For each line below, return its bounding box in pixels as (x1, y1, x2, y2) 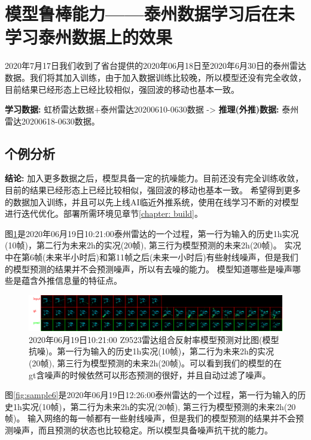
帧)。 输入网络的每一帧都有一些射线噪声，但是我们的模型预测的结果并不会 (5, 412, 296, 424)
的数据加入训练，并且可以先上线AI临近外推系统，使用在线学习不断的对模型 (5, 195, 299, 208)
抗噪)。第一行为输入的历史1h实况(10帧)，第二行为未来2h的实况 (29, 345, 274, 357)
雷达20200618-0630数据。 (5, 114, 100, 127)
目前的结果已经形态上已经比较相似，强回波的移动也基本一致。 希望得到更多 (5, 184, 301, 196)
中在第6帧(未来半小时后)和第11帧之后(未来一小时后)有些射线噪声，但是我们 (5, 251, 298, 263)
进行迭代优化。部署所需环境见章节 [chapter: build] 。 (5, 207, 203, 220)
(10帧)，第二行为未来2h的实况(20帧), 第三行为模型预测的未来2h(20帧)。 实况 (5, 239, 301, 251)
